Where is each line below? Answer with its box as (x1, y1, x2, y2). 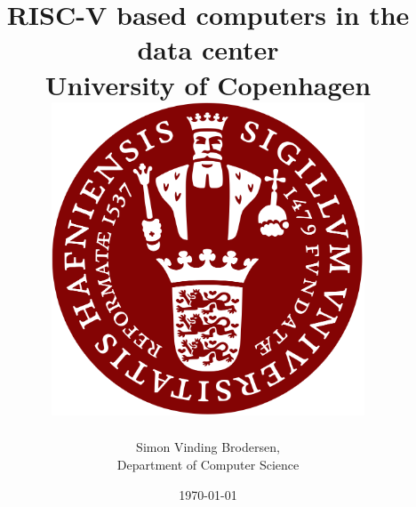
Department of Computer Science (116, 455, 300, 474)
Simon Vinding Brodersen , (136, 438, 280, 456)
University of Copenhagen (44, 66, 372, 102)
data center (137, 31, 279, 68)
